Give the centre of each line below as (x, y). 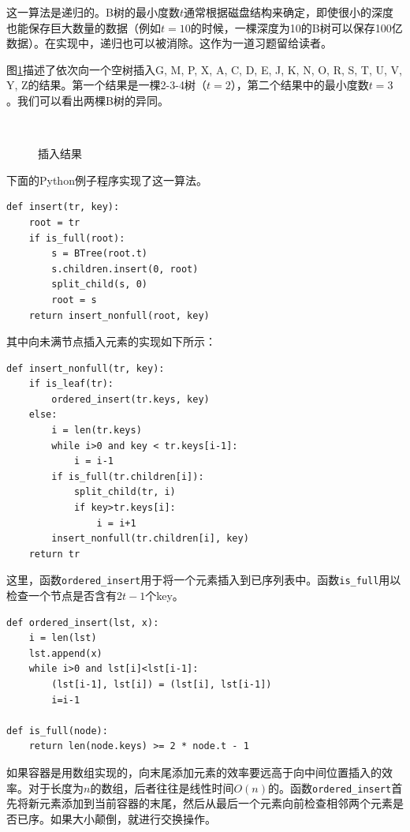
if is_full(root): (77, 238)
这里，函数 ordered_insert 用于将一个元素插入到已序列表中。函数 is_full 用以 (204, 580)
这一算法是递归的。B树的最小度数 (93, 12)
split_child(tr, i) (125, 492)
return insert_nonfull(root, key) (119, 315)
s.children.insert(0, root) (125, 269)
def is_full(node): (57, 731)
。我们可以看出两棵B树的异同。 (88, 100)
